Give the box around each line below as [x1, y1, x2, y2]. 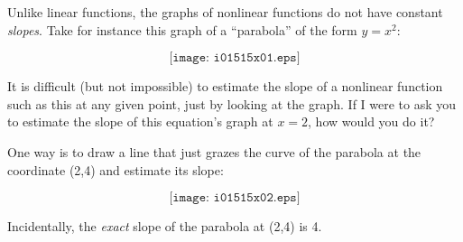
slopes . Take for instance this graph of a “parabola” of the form [7, 20, 357, 39]
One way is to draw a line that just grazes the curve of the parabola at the [7, 142, 421, 161]
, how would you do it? [308, 112, 435, 131]
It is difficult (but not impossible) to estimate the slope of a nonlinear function [7, 77, 443, 96]
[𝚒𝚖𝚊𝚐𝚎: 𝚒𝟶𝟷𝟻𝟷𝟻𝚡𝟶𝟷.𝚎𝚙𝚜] [169, 51, 301, 65]
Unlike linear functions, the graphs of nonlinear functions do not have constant [7, 3, 443, 21]
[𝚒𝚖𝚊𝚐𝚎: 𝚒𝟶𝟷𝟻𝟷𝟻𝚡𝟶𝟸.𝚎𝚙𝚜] [169, 191, 301, 205]
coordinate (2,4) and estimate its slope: [7, 160, 224, 179]
